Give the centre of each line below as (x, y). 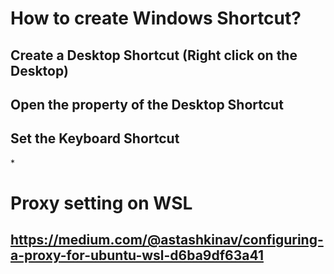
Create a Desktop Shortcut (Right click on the (154, 55)
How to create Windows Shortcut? (156, 18)
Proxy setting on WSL (101, 203)
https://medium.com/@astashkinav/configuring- (167, 240)
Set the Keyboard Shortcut (95, 138)
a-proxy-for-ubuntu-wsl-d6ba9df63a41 (137, 255)
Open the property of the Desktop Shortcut (147, 104)
